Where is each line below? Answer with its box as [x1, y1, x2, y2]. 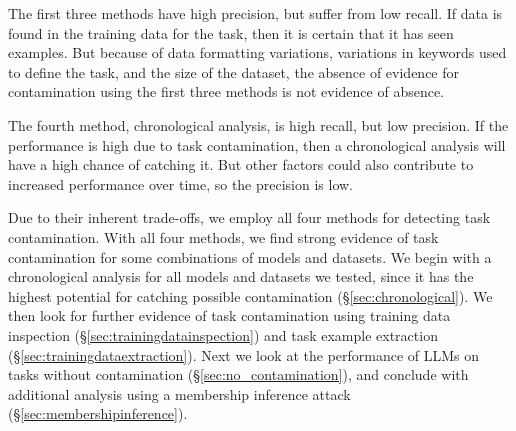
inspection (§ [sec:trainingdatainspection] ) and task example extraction [8, 324, 438, 345]
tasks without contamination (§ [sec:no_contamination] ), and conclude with [8, 364, 469, 385]
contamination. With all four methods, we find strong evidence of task [8, 226, 439, 247]
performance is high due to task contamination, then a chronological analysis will [8, 134, 506, 155]
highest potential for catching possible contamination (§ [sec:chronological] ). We [8, 285, 493, 306]
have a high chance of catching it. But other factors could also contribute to [8, 154, 474, 175]
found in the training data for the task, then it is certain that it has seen [8, 22, 454, 43]
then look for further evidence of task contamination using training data [8, 305, 451, 326]
